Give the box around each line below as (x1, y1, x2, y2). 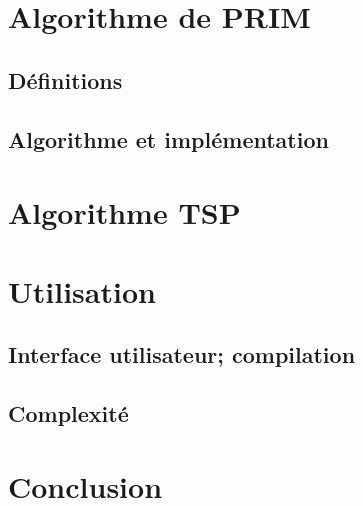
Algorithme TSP (8, 192, 241, 233)
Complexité (8, 397, 129, 428)
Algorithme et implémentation (8, 123, 329, 154)
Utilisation (8, 270, 156, 311)
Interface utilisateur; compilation (8, 339, 356, 370)
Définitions (8, 64, 123, 95)
